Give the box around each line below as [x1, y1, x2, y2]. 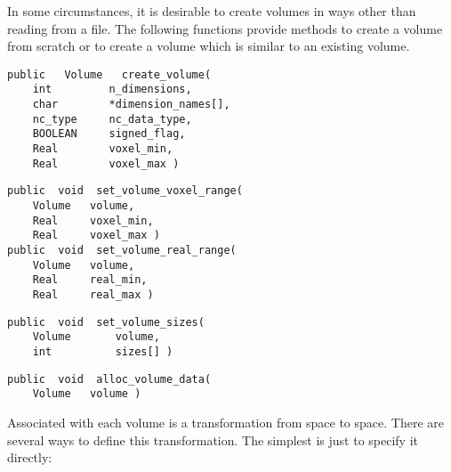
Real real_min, [32, 273, 148, 287]
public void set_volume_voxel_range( [7, 184, 243, 198]
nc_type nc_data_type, [32, 112, 192, 126]
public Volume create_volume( [7, 68, 212, 81]
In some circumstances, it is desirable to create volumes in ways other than [7, 2, 416, 20]
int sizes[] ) [32, 345, 173, 358]
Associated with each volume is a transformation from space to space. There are [7, 412, 444, 431]
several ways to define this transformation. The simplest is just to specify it [7, 430, 418, 449]
